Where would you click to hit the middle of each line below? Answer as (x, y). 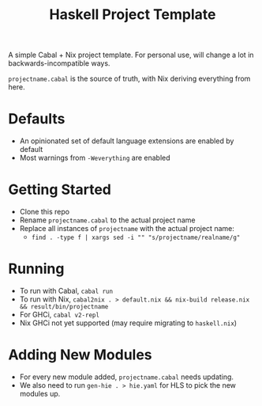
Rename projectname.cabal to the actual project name (107, 220)
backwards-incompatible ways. (59, 63)
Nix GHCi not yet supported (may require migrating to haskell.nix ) (128, 323)
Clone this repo (44, 212)
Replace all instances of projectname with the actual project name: (127, 229)
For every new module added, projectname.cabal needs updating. (127, 377)
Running (36, 269)
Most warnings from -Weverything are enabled (95, 158)
